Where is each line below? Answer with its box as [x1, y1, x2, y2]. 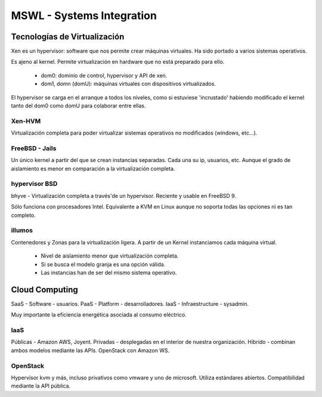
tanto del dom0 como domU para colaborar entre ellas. [11, 102, 146, 110]
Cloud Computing [11, 284, 79, 294]
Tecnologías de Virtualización [11, 32, 125, 42]
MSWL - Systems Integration [11, 9, 157, 22]
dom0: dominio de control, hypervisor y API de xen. [41, 72, 168, 79]
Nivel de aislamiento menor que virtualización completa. [41, 252, 179, 259]
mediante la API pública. [11, 382, 71, 390]
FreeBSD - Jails [11, 144, 57, 152]
